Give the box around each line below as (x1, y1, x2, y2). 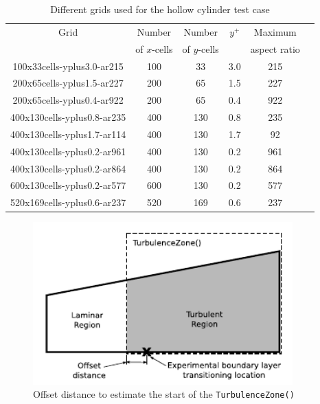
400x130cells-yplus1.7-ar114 (10, 126, 126, 141)
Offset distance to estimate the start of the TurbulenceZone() (33, 387, 295, 401)
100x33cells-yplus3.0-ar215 (12, 58, 124, 73)
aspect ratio (250, 41, 300, 56)
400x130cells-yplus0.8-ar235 (10, 110, 126, 124)
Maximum (253, 24, 297, 38)
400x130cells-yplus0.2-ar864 (10, 161, 126, 175)
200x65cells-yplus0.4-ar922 (12, 93, 124, 107)
